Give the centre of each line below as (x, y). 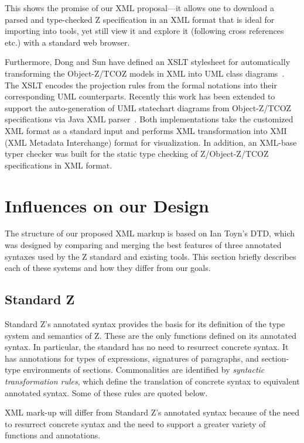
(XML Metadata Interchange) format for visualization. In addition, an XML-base (151, 142)
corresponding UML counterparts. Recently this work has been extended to (140, 96)
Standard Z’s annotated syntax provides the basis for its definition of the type (145, 324)
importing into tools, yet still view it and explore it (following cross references (144, 31)
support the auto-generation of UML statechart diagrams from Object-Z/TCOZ (148, 107)
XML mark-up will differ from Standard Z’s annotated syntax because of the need (152, 412)
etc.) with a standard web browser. (67, 42)
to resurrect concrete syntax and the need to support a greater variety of (135, 423)
